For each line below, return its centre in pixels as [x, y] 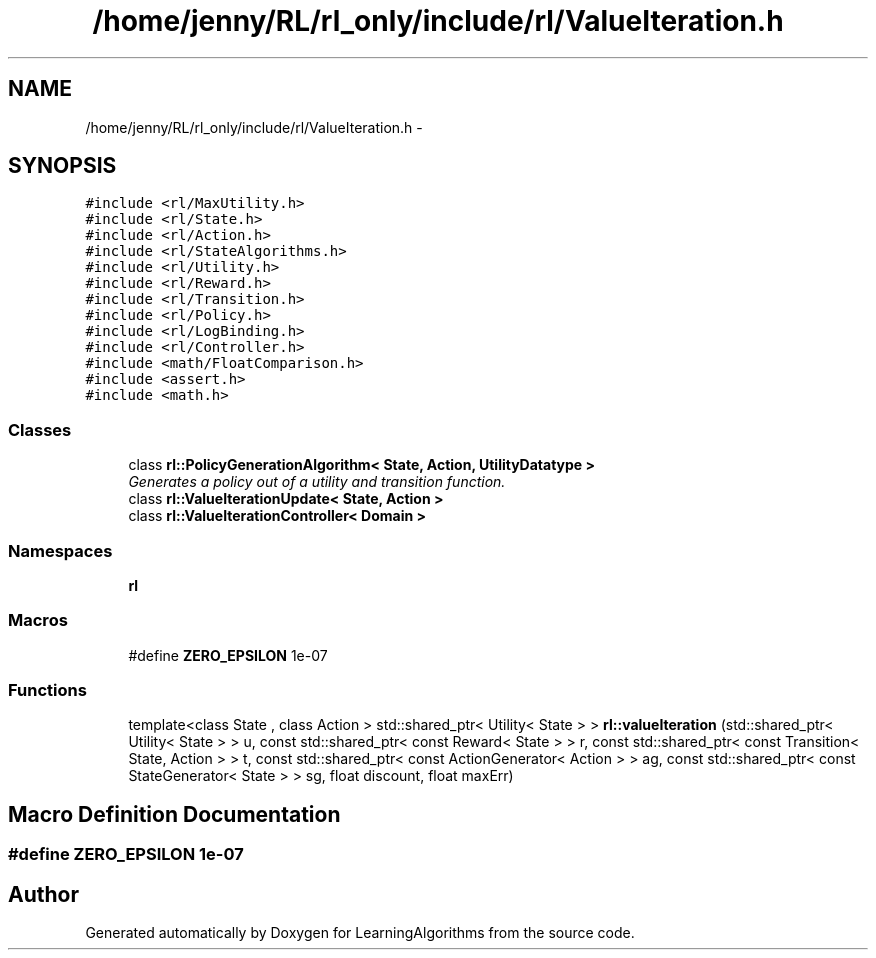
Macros [38, 620]
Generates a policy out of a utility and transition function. [317, 482]
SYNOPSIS [62, 166]
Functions [47, 690]
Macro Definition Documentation [174, 814]
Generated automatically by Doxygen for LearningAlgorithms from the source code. [360, 933]
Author [43, 894]
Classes [40, 429]
